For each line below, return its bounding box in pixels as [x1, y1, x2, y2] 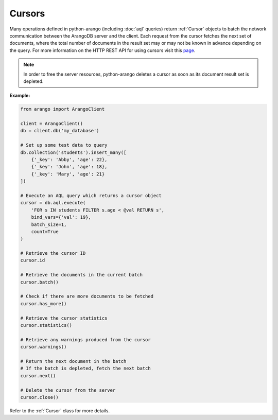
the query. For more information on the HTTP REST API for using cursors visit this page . [9, 47, 196, 54]
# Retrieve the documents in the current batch [20, 272, 143, 278]
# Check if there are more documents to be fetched [20, 293, 154, 300]
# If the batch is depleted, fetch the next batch [20, 365, 151, 372]
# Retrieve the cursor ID [20, 250, 86, 256]
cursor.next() [20, 373, 56, 378]
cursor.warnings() [20, 344, 67, 350]
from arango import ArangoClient [20, 106, 105, 112]
